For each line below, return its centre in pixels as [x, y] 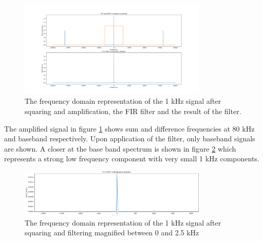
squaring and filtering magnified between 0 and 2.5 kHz [112, 233]
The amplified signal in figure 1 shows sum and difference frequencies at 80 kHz [129, 128]
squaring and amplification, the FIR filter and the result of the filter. [133, 111]
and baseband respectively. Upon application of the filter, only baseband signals [130, 138]
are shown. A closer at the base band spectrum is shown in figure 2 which [120, 148]
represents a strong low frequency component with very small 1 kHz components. [132, 159]
